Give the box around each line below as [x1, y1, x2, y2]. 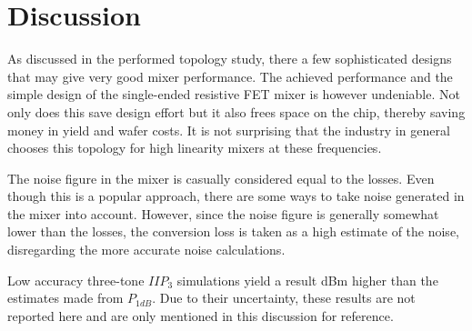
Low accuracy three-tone [7, 270, 145, 289]
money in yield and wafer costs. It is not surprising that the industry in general [7, 120, 450, 139]
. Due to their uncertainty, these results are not [152, 288, 416, 307]
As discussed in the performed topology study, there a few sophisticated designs [7, 49, 452, 68]
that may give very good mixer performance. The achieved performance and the [7, 66, 453, 85]
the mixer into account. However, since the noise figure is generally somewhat [7, 204, 439, 223]
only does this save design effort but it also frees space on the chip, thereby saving [7, 102, 466, 121]
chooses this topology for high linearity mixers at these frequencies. [7, 138, 382, 157]
